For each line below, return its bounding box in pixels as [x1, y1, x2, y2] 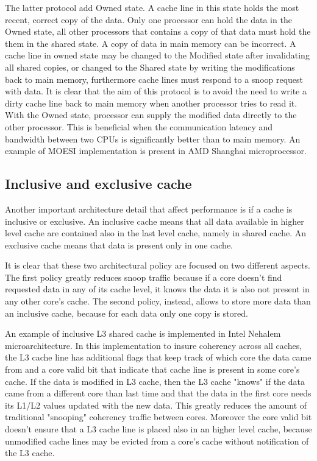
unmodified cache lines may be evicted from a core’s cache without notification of [5, 434, 309, 447]
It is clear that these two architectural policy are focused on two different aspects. [5, 259, 311, 272]
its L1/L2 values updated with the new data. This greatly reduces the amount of [5, 398, 307, 411]
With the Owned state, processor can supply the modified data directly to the [5, 108, 297, 121]
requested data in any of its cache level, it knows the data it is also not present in [5, 283, 310, 295]
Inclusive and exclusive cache [5, 174, 192, 193]
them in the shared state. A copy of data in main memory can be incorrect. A [5, 37, 296, 49]
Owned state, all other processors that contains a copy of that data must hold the [5, 25, 311, 38]
